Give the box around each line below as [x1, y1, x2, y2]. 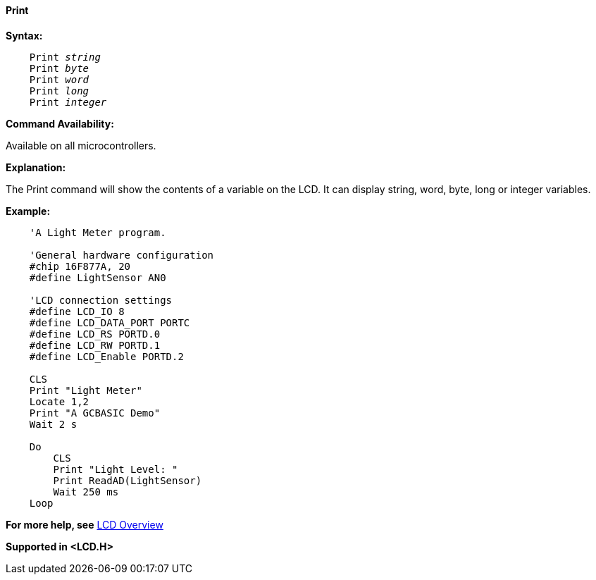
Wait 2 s [29, 418, 77, 430]
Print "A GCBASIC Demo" [29, 407, 161, 419]
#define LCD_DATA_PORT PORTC [29, 316, 190, 328]
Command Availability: [6, 117, 114, 130]
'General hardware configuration [29, 249, 214, 261]
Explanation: [6, 161, 66, 173]
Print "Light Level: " [53, 463, 178, 475]
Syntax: [6, 29, 43, 42]
